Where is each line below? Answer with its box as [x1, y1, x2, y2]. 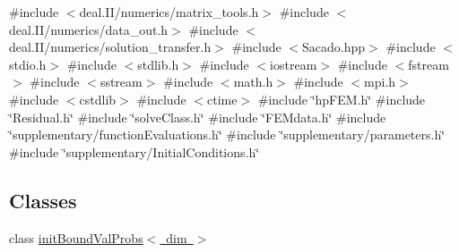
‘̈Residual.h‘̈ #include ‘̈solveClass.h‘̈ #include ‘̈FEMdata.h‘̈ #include [9, 107, 386, 126]
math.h [233, 72, 273, 91]
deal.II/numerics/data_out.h [9, 20, 169, 38]
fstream [408, 55, 449, 73]
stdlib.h [137, 55, 179, 73]
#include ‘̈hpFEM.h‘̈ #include [257, 89, 426, 108]
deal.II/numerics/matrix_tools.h [79, 3, 259, 21]
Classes [9, 186, 77, 214]
